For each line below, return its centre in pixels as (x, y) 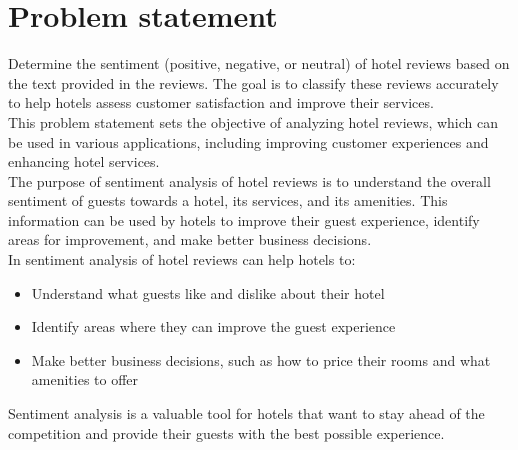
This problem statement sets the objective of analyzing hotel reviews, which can (253, 121)
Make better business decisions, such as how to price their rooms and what (261, 359)
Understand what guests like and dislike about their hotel (208, 292)
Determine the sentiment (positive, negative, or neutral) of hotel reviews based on (259, 63)
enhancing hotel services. (84, 161)
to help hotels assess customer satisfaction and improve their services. (221, 102)
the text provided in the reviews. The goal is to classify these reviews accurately (253, 82)
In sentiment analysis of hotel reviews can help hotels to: (182, 259)
